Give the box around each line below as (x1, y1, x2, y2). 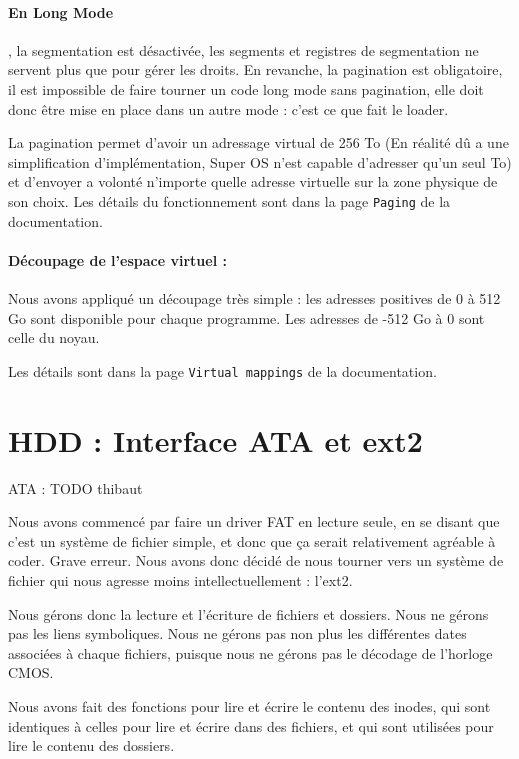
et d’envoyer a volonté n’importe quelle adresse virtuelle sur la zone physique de (8, 171, 498, 192)
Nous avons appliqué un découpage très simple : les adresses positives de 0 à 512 (8, 288, 501, 308)
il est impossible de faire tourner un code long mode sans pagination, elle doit (8, 78, 484, 99)
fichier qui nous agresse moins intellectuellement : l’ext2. (8, 569, 353, 590)
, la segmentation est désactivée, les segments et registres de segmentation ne (8, 39, 479, 60)
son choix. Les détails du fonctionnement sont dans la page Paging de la (8, 190, 451, 211)
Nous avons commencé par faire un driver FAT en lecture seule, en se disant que (8, 511, 500, 532)
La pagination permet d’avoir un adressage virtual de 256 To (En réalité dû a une (8, 132, 509, 153)
